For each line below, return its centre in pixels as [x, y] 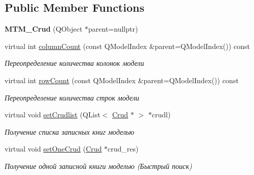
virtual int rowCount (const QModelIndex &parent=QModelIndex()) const [122, 80]
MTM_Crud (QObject [44, 29]
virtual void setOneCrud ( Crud [53, 149]
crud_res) [123, 149]
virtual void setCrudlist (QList [53, 115]
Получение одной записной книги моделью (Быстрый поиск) [98, 166]
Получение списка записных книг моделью [70, 131]
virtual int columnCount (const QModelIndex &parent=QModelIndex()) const [127, 46]
